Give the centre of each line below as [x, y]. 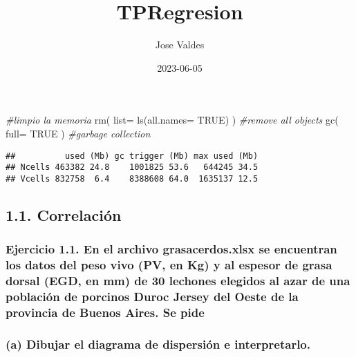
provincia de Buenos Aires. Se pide [105, 312]
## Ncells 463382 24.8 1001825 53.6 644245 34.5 [132, 167]
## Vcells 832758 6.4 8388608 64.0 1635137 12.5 [132, 178]
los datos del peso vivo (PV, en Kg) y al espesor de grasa [169, 265]
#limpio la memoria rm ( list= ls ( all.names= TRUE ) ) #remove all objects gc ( [172, 120]
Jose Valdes [180, 45]
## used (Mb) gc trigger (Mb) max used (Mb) [132, 156]
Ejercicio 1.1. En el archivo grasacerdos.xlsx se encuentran [171, 249]
